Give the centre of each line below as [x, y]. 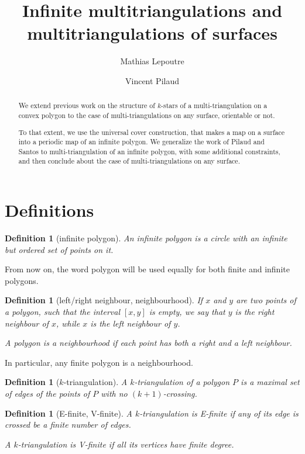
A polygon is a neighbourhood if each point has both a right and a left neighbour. [148, 343]
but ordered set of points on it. [59, 249]
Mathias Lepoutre [152, 61]
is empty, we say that [187, 312]
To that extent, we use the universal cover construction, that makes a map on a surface [152, 132]
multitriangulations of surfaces [152, 33]
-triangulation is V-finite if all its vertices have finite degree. [126, 444]
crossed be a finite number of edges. [68, 424]
